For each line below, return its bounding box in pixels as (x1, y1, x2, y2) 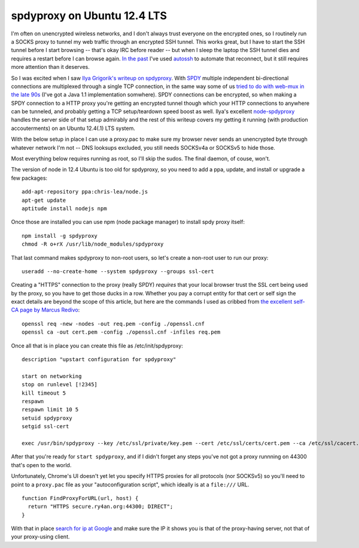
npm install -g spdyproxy (22, 232, 98, 239)
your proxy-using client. (11, 533, 70, 540)
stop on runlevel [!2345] (22, 381, 98, 388)
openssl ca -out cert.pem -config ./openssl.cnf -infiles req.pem (22, 329, 221, 335)
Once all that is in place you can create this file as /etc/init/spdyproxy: (11, 342, 184, 349)
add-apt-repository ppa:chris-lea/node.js (22, 189, 148, 195)
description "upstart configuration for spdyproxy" (22, 356, 177, 363)
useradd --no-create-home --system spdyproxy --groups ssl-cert (22, 268, 215, 275)
